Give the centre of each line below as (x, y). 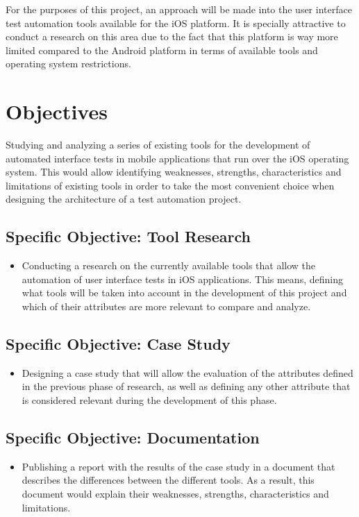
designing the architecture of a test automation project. (124, 199)
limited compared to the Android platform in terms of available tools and (162, 50)
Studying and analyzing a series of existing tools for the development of (158, 145)
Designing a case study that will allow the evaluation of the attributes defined (187, 372)
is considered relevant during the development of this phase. (149, 400)
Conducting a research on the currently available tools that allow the (169, 265)
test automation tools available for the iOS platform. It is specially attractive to (176, 23)
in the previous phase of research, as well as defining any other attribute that (186, 386)
